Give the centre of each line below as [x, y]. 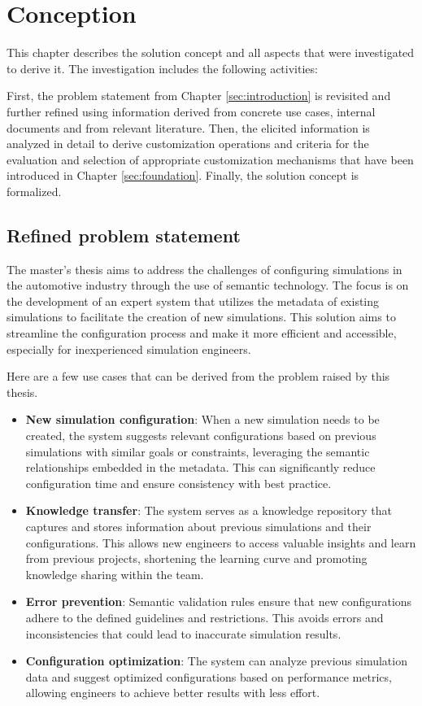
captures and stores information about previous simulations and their [198, 526]
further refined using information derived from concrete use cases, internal [191, 111]
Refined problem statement [124, 235]
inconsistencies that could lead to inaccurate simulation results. [183, 633]
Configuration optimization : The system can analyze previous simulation [216, 661]
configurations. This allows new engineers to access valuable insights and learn [221, 542]
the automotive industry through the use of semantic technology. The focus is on [208, 285]
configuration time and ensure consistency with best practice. [178, 483]
